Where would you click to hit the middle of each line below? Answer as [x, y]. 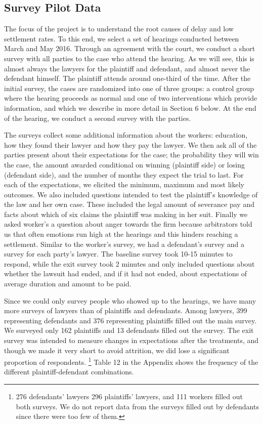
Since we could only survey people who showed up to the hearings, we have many [130, 300]
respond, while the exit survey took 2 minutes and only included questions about [129, 263]
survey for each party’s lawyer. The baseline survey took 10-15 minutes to [118, 254]
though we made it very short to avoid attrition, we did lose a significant [117, 350]
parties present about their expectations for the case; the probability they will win [131, 155]
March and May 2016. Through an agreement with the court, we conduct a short [130, 48]
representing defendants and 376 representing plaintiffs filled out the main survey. [130, 320]
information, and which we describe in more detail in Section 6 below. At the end [130, 108]
